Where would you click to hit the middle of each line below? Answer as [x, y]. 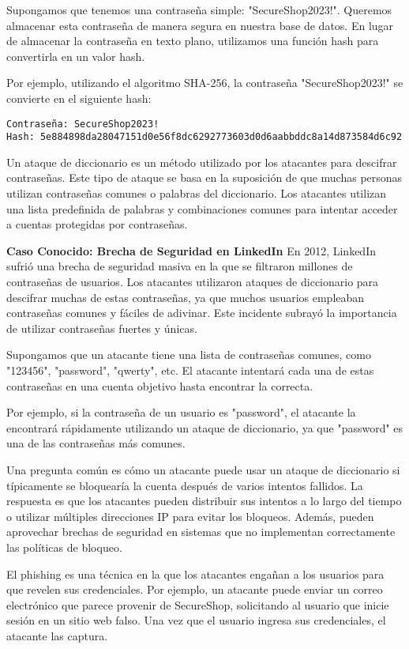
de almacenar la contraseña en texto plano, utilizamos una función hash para [193, 41]
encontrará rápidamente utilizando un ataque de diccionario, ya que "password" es [205, 427]
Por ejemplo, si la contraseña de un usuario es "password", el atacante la [181, 412]
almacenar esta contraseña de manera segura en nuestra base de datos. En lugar [200, 25]
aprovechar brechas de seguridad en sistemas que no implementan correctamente [201, 532]
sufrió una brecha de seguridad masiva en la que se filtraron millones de [180, 266]
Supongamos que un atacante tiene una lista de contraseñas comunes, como [189, 355]
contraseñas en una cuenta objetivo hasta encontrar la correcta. [160, 385]
